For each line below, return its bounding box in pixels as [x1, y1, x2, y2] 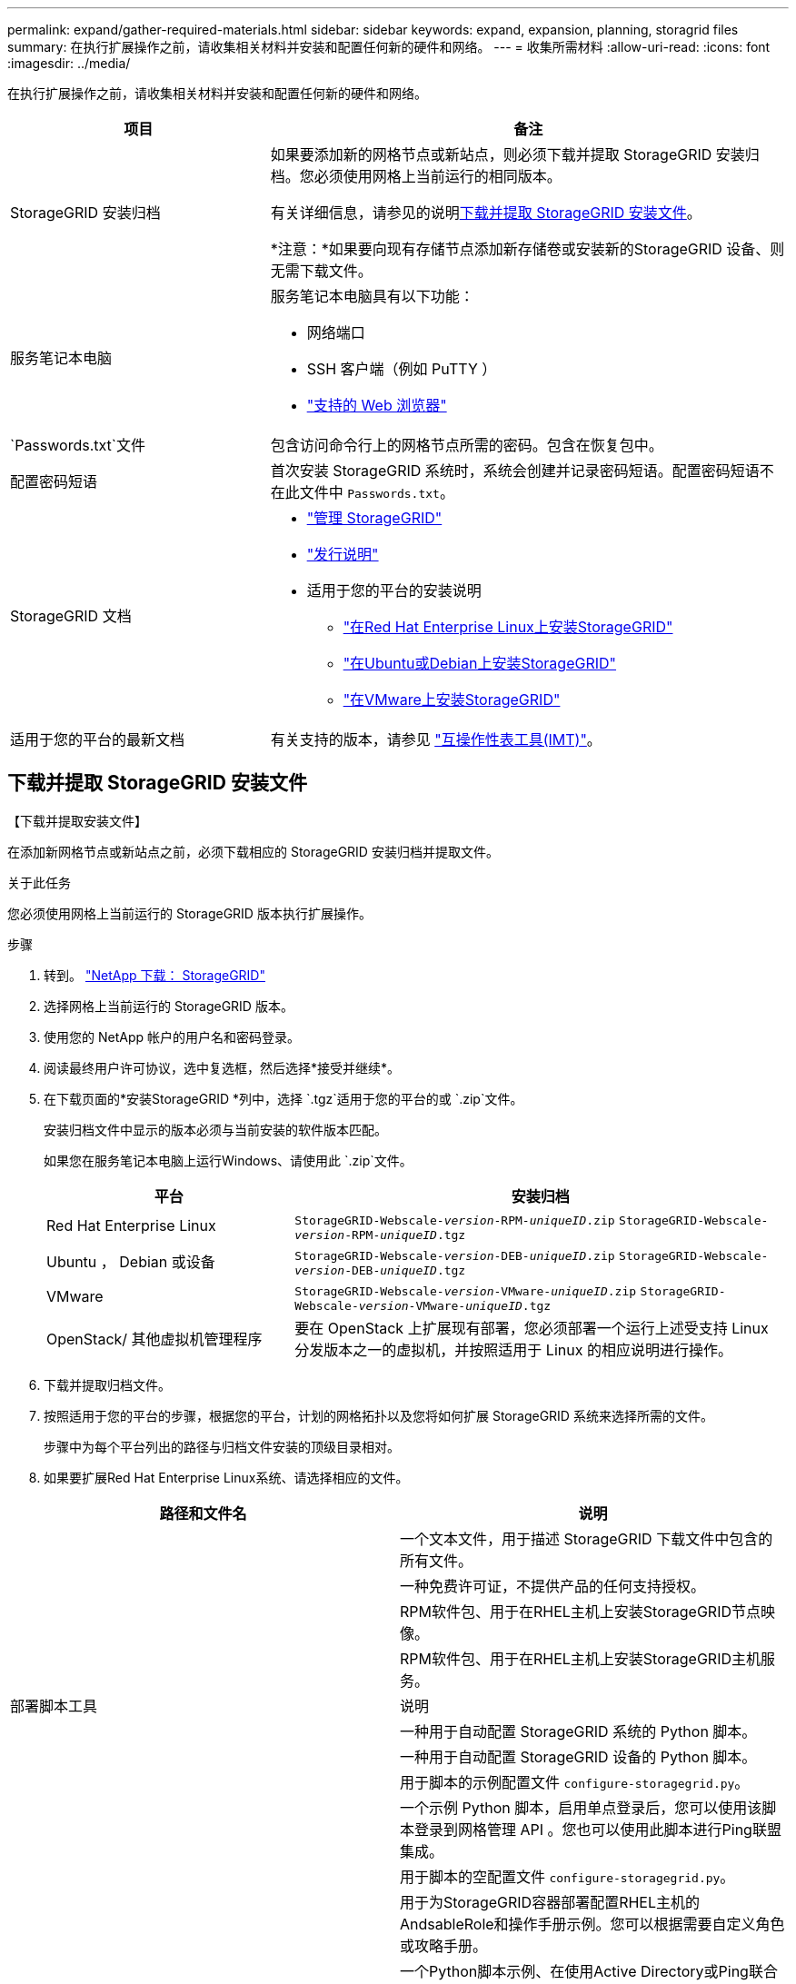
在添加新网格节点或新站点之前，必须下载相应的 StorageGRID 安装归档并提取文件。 [7, 843, 499, 859]
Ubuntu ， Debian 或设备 [46, 1253, 215, 1272]
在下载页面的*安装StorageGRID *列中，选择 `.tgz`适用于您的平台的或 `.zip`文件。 [44, 1090, 523, 1106]
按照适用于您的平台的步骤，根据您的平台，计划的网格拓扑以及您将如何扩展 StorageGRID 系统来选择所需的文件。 [44, 1407, 713, 1424]
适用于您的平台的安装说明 [306, 581, 482, 600]
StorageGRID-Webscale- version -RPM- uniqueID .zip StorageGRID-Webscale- [294, 1213, 769, 1227]
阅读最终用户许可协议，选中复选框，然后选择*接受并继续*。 [44, 1059, 401, 1076]
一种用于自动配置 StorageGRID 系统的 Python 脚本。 [400, 1721, 757, 1741]
